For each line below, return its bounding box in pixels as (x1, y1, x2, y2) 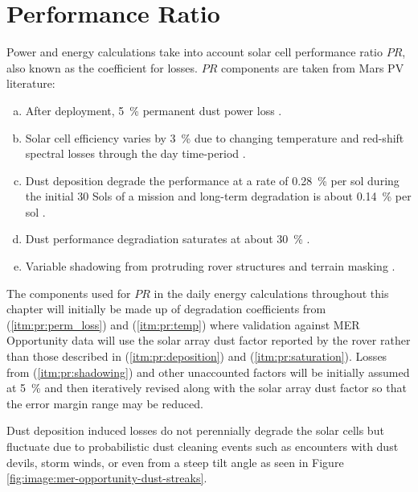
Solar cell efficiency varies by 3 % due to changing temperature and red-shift (25, 129, 404, 146)
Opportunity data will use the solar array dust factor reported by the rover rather (6, 332, 411, 349)
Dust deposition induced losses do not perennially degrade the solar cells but (6, 422, 384, 439)
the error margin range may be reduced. (6, 395, 203, 411)
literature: (6, 75, 55, 92)
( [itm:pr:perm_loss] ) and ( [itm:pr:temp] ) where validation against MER (6, 316, 360, 333)
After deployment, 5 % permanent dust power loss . (25, 101, 282, 118)
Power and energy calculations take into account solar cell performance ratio (6, 43, 383, 60)
